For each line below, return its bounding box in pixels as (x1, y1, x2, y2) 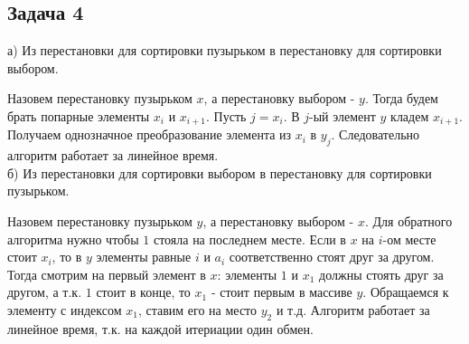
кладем (390, 106, 429, 125)
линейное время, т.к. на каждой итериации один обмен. (7, 319, 314, 338)
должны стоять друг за (319, 264, 444, 283)
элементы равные (96, 247, 192, 266)
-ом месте (382, 229, 436, 248)
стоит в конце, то (96, 282, 191, 301)
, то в (52, 247, 82, 266)
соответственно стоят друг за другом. (229, 247, 435, 266)
